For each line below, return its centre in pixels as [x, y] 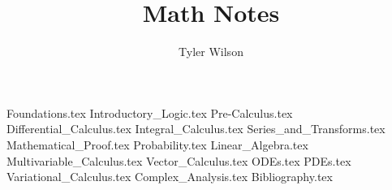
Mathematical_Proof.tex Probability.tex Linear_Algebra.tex [157, 144]
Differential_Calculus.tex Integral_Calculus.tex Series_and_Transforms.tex [196, 129]
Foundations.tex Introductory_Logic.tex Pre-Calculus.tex [150, 112]
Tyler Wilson [211, 52]
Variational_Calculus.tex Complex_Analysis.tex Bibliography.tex [170, 177]
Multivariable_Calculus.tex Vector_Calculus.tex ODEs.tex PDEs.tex [179, 160]
